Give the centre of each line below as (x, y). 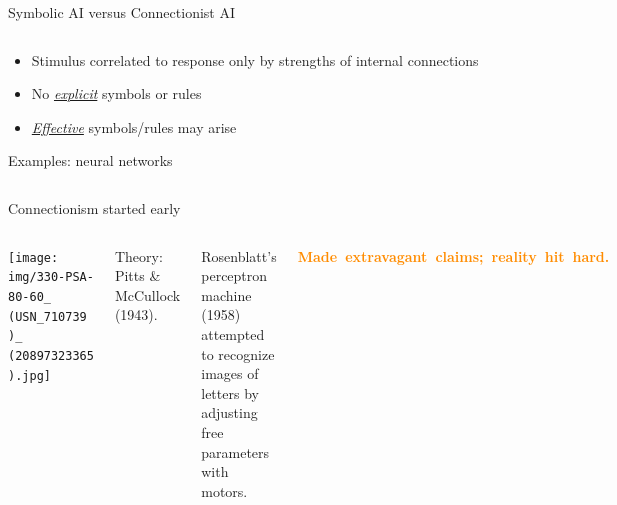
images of (230, 373)
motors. (224, 490)
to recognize (238, 353)
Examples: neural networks (90, 160)
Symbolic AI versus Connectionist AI (121, 12)
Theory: (138, 255)
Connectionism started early (94, 207)
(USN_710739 (47, 316)
